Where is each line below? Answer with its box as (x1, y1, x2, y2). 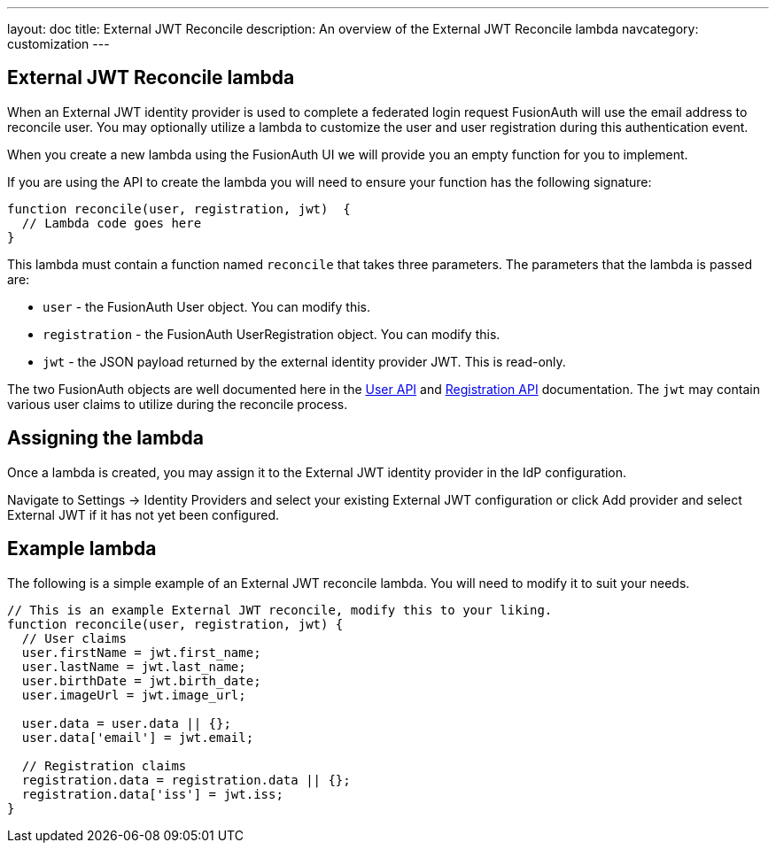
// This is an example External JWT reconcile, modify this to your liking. (7, 602, 553, 617)
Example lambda (7, 537, 157, 560)
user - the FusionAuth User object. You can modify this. (43, 298, 371, 314)
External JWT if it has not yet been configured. (7, 506, 280, 522)
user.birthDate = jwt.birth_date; (21, 673, 261, 688)
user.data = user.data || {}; (21, 715, 231, 730)
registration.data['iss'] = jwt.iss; (21, 786, 283, 801)
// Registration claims (21, 758, 187, 773)
